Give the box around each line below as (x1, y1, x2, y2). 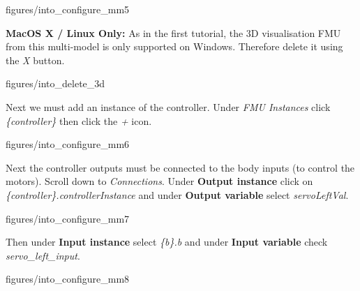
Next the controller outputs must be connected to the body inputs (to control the (6, 160, 355, 174)
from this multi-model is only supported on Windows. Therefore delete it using (6, 39, 343, 54)
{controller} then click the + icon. (6, 113, 152, 128)
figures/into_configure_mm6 (6, 137, 130, 151)
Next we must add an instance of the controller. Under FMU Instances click (6, 99, 331, 114)
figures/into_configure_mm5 (6, 2, 130, 16)
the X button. (6, 52, 65, 67)
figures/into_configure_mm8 (6, 271, 130, 286)
